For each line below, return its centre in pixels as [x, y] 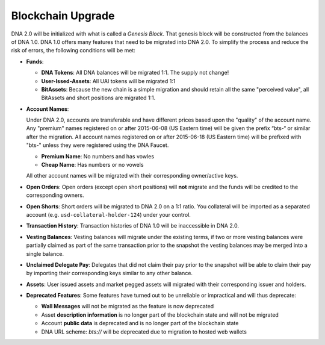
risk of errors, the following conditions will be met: [73, 51]
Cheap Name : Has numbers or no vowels [92, 165]
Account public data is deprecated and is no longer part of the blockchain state [140, 323]
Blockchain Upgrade [63, 16]
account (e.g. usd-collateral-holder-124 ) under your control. [108, 214]
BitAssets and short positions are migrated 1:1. [98, 98]
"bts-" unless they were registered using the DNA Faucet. [97, 145]
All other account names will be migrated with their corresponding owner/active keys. [132, 176]
